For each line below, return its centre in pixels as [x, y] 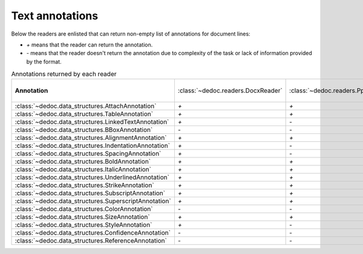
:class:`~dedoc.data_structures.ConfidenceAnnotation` [93, 233]
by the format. [44, 62]
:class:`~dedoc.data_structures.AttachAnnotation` [86, 106]
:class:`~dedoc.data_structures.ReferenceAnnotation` [91, 241]
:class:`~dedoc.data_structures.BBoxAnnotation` [84, 130]
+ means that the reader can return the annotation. [90, 45]
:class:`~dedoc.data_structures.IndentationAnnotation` [93, 146]
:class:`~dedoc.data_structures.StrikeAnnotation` [84, 185]
